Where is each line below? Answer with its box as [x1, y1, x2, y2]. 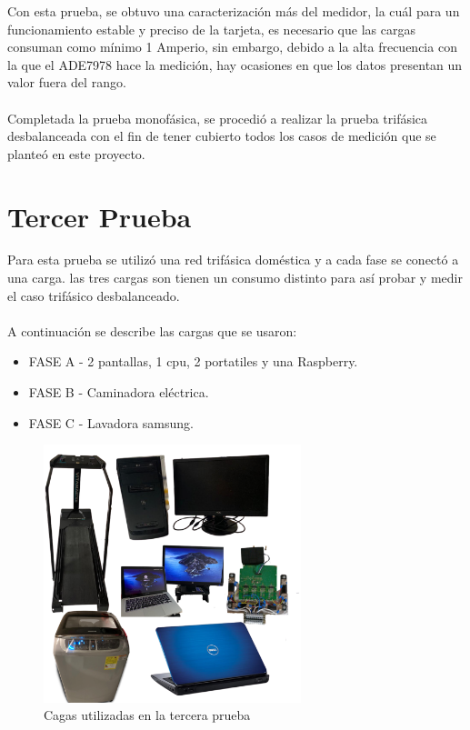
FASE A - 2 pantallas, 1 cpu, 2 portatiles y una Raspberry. [28, 352, 358, 371]
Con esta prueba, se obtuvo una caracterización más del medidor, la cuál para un [7, 2, 460, 20]
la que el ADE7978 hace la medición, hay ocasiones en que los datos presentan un [7, 55, 463, 74]
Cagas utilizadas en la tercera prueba [44, 705, 251, 725]
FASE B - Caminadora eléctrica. [28, 383, 209, 402]
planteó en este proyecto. [7, 144, 145, 163]
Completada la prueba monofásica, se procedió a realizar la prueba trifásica [7, 108, 428, 127]
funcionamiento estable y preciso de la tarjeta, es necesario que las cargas [7, 19, 415, 38]
